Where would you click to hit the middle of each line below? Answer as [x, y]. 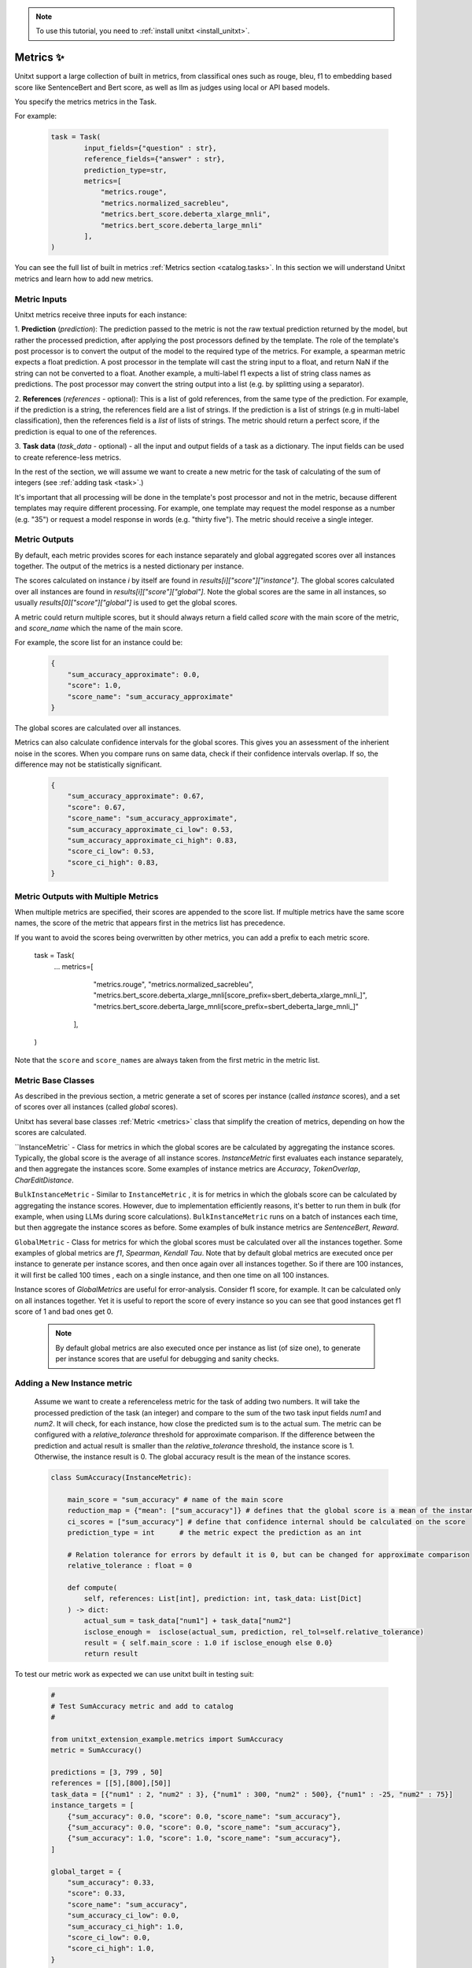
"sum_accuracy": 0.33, [111, 1882]
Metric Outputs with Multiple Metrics [87, 896]
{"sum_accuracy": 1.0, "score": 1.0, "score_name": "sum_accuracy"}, [204, 1839]
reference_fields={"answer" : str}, [155, 159]
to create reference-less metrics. [68, 457]
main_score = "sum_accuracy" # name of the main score [175, 1499]
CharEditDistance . [44, 1180]
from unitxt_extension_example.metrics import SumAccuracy [167, 1739]
